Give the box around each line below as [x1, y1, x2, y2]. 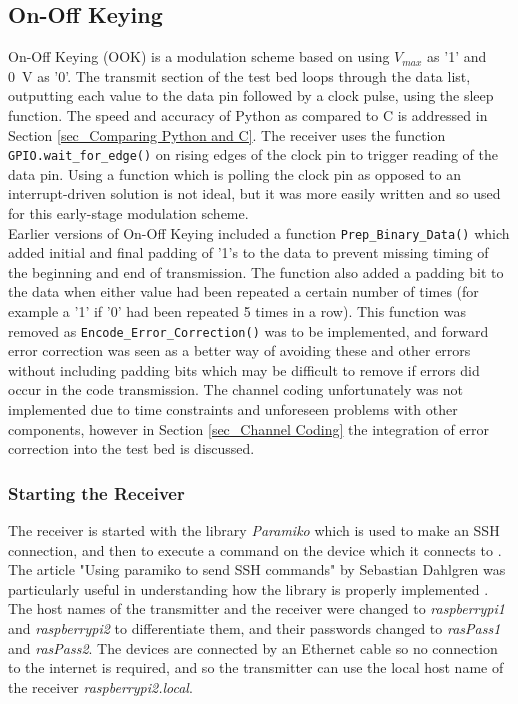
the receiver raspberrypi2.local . [8, 676, 193, 697]
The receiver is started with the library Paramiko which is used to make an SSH [8, 520, 500, 541]
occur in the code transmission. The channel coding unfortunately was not [8, 379, 464, 400]
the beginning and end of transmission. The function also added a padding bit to [8, 261, 504, 282]
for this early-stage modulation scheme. [8, 203, 249, 224]
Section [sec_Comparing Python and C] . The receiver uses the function [8, 124, 446, 145]
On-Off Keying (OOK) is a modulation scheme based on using [8, 46, 390, 67]
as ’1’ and [427, 46, 487, 67]
